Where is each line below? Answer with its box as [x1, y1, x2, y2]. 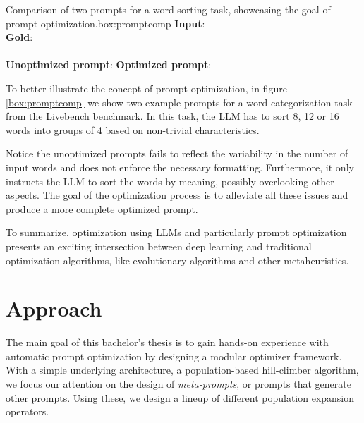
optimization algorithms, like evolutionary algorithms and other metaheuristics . [6, 252, 349, 267]
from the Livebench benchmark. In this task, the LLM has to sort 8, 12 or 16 [6, 109, 339, 123]
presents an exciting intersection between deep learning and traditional [6, 238, 312, 253]
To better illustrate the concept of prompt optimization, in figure [6, 80, 287, 95]
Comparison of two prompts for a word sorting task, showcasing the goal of [6, 2, 331, 16]
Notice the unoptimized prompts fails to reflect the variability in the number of [6, 146, 348, 161]
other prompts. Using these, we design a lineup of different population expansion [6, 390, 355, 405]
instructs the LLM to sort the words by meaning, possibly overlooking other [6, 173, 334, 188]
